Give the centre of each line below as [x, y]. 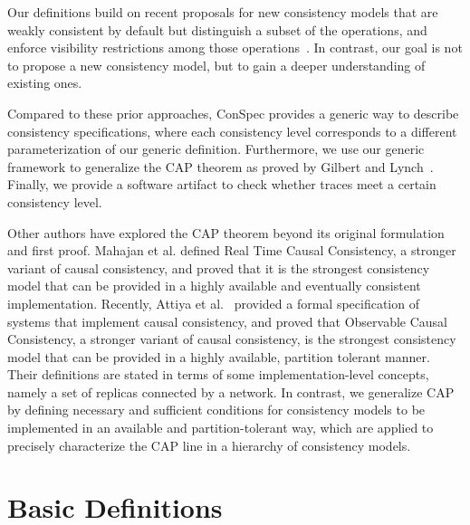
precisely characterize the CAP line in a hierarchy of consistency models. [209, 445]
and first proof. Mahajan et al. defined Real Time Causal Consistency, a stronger [232, 250]
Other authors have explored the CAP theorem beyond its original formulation [226, 232]
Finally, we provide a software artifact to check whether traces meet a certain [222, 184]
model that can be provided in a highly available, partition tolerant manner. [219, 356]
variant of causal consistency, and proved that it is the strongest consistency [219, 267]
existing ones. [45, 83]
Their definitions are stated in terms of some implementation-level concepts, [218, 374]
